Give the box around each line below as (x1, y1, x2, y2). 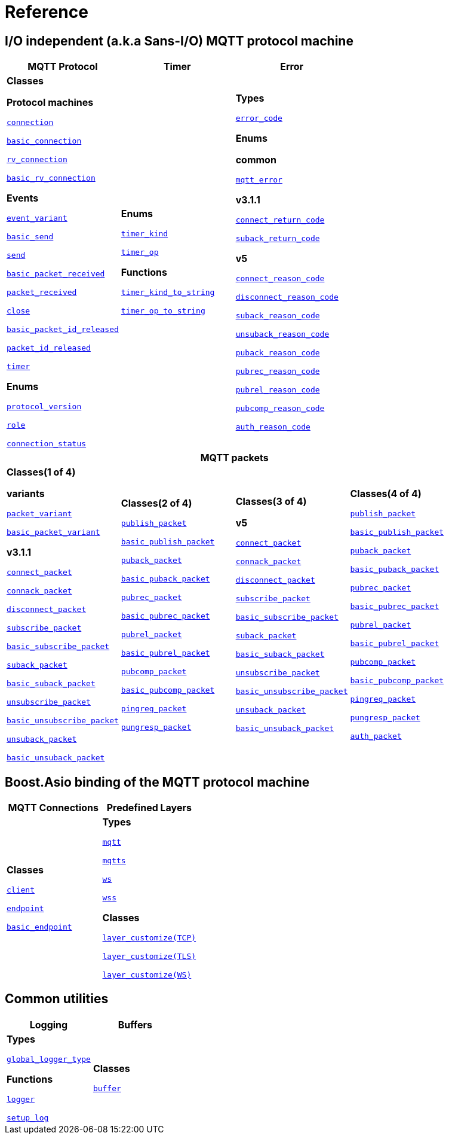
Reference (5, 2, 88, 22)
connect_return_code (235, 215, 325, 224)
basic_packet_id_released (7, 325, 119, 334)
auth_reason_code (235, 422, 310, 431)
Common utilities (5, 991, 109, 1007)
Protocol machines (7, 96, 94, 109)
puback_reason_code (235, 348, 320, 357)
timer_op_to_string (121, 306, 205, 316)
